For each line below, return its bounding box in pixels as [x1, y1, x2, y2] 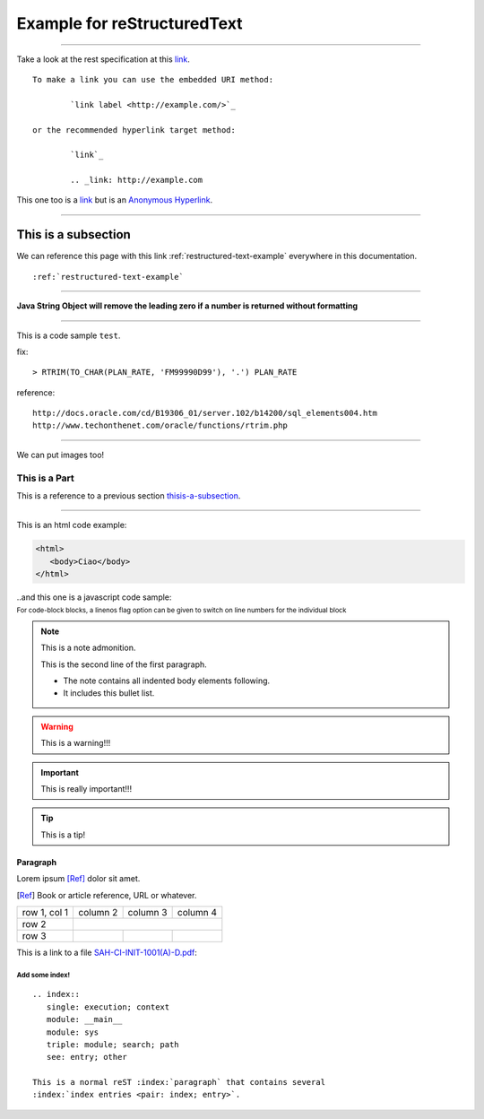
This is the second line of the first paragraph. [40, 659, 208, 670]
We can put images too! [16, 449, 105, 460]
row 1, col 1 [22, 906, 69, 918]
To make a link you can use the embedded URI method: [32, 74, 273, 84]
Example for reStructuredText [16, 13, 243, 33]
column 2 [78, 906, 118, 918]
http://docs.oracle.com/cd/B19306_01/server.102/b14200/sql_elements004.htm [32, 408, 378, 419]
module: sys [46, 1027, 99, 1037]
